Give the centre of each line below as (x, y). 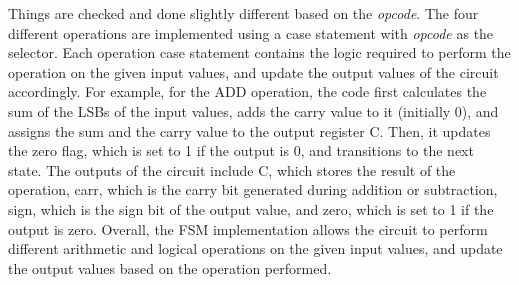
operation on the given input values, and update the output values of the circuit (253, 71)
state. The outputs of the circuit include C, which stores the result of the (232, 169)
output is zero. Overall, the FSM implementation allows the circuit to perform (248, 228)
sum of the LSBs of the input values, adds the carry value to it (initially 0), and (253, 110)
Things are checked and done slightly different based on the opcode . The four (243, 13)
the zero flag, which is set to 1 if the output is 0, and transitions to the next (241, 150)
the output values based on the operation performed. (170, 267)
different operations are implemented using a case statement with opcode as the (251, 32)
